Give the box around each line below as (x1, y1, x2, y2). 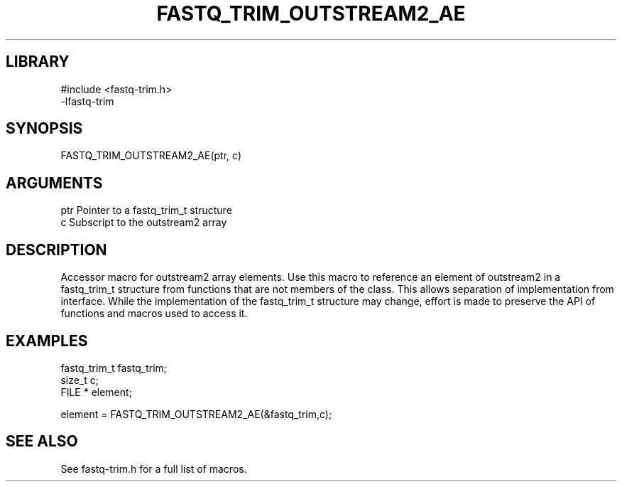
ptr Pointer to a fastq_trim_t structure (60, 204, 232, 217)
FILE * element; (60, 385, 132, 398)
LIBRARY (6, 53, 70, 71)
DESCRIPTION (6, 240, 107, 259)
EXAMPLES (6, 331, 88, 350)
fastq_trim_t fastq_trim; (60, 361, 168, 374)
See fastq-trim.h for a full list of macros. (60, 462, 247, 475)
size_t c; (60, 373, 99, 386)
